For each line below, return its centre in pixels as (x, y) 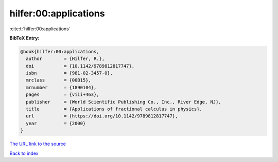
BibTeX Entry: (24, 38)
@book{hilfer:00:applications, (60, 52)
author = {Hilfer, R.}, (65, 59)
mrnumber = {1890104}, (61, 87)
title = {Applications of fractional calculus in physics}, (114, 109)
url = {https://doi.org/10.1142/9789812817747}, (102, 116)
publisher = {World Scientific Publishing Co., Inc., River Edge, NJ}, (124, 102)
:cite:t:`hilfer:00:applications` (40, 29)
